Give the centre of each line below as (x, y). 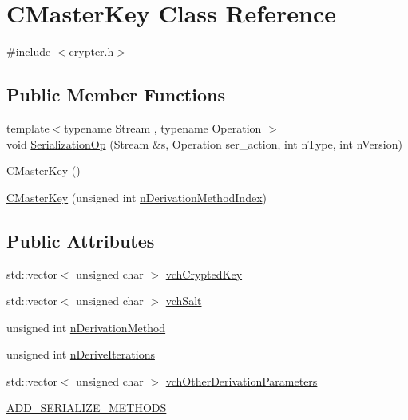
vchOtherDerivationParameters (242, 380)
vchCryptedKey (204, 273)
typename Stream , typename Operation (163, 127)
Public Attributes (81, 240)
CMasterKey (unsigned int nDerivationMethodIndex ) (137, 197)
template (28, 127)
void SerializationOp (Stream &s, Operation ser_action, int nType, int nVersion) (204, 143)
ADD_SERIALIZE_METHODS (87, 408)
